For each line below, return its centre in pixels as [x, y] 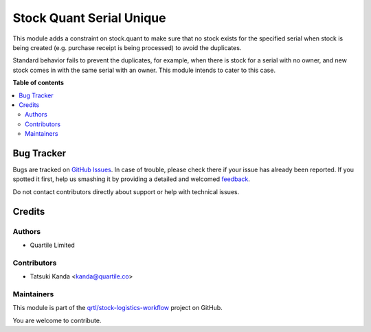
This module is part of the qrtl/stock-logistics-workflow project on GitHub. [117, 308]
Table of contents [38, 83]
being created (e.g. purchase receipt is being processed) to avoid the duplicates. [127, 47]
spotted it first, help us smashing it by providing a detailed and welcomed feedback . [132, 179]
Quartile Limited [52, 245]
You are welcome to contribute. [57, 320]
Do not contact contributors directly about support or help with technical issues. [126, 191]
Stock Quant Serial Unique [89, 18]
